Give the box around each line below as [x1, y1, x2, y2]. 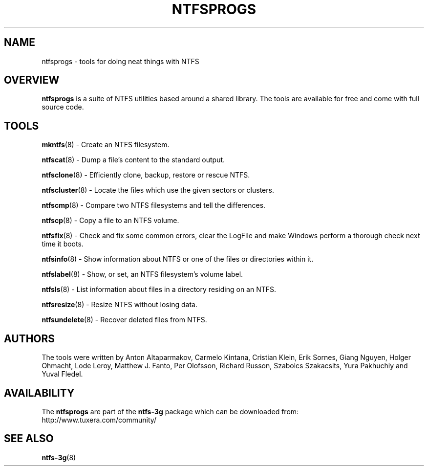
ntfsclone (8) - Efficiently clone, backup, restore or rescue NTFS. [42, 171, 250, 179]
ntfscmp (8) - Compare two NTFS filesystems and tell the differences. [42, 201, 266, 210]
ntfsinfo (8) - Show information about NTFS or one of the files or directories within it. [42, 255, 314, 264]
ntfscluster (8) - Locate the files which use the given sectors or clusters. [42, 186, 274, 195]
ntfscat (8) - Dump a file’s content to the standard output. [42, 156, 225, 164]
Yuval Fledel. [42, 370, 83, 379]
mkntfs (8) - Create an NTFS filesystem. [42, 140, 170, 149]
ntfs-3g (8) [42, 453, 76, 462]
